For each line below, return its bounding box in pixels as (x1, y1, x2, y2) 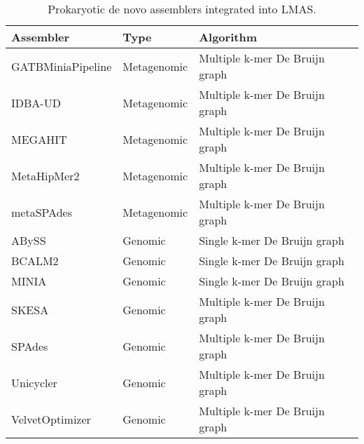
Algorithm (199, 29, 257, 45)
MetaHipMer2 (11, 167, 80, 184)
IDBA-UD (11, 94, 61, 111)
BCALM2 (11, 253, 59, 269)
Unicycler (11, 374, 57, 391)
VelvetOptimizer (11, 410, 91, 427)
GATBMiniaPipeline (11, 58, 112, 74)
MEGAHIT (11, 130, 67, 147)
